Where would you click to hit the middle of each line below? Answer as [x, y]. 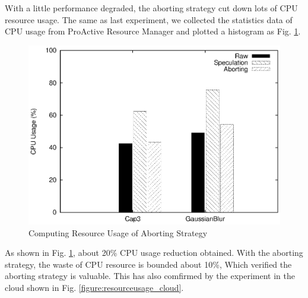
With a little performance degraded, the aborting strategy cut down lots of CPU [151, 8]
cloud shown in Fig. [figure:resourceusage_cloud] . [94, 287]
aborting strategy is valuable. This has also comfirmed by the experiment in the [150, 276]
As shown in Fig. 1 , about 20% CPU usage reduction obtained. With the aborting [154, 253]
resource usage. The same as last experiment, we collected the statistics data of [149, 19]
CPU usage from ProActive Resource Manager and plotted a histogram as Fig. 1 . [153, 31]
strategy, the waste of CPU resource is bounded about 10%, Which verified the [148, 264]
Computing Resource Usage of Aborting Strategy [118, 232]
